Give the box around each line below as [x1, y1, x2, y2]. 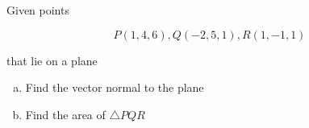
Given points [6, 2, 69, 18]
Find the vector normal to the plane [25, 79, 204, 96]
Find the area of [25, 105, 106, 122]
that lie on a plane [6, 52, 98, 68]
